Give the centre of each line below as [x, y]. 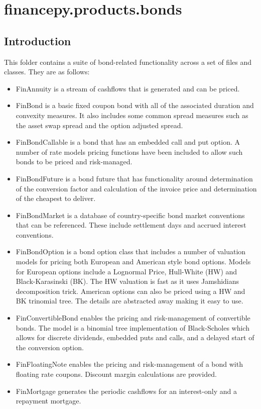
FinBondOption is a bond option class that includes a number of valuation [131, 251]
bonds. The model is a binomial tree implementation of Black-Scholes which [133, 327]
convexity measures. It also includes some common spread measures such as [132, 115]
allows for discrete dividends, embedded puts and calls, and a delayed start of [135, 337]
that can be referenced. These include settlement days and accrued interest [131, 225]
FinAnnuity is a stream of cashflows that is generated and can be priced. [128, 88]
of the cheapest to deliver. [56, 198]
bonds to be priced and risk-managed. [74, 162]
